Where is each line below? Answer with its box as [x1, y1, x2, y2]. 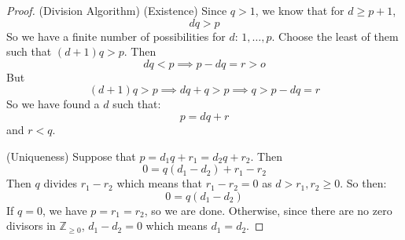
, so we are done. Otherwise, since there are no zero [144, 202, 392, 218]
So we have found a [6, 96, 100, 112]
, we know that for [255, 2, 344, 18]
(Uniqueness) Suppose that [6, 147, 136, 164]
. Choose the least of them [271, 27, 399, 44]
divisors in [6, 217, 56, 234]
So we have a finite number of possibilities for [6, 27, 226, 44]
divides [43, 175, 77, 191]
